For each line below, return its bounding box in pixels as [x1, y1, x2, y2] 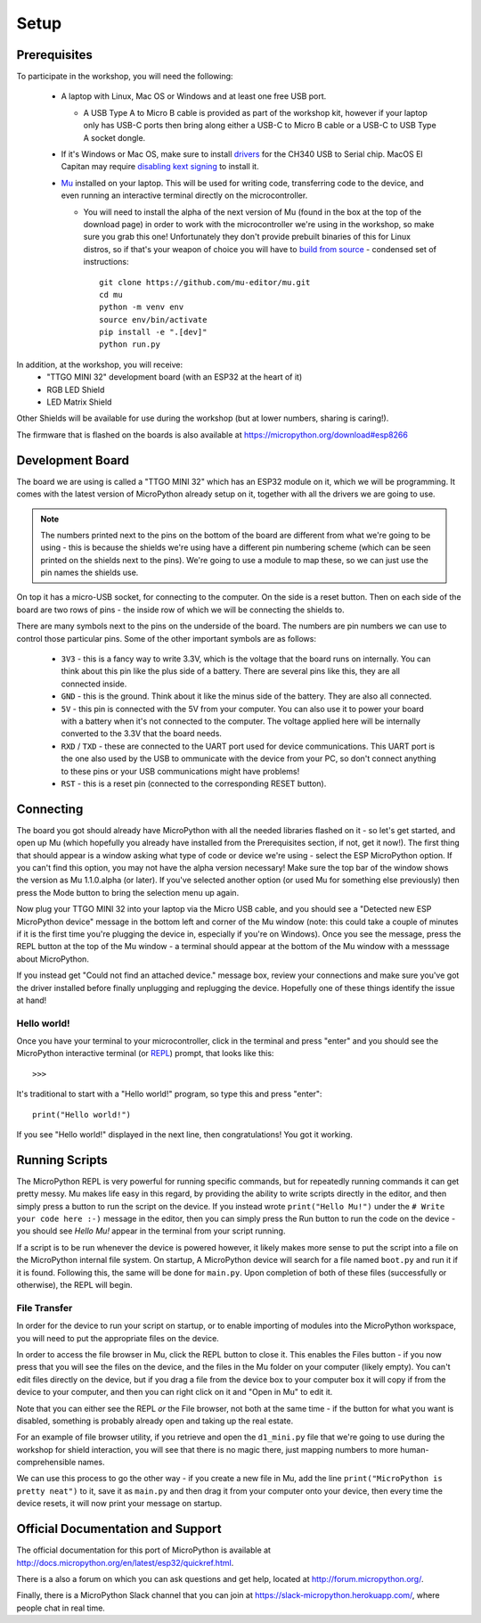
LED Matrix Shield [46, 397, 112, 407]
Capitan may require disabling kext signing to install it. [61, 161, 259, 172]
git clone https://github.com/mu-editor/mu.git [99, 277, 311, 287]
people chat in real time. [16, 1603, 106, 1613]
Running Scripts [16, 1152, 108, 1168]
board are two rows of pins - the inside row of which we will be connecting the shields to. [16, 604, 345, 615]
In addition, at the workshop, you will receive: [16, 359, 183, 370]
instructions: [83, 257, 129, 267]
